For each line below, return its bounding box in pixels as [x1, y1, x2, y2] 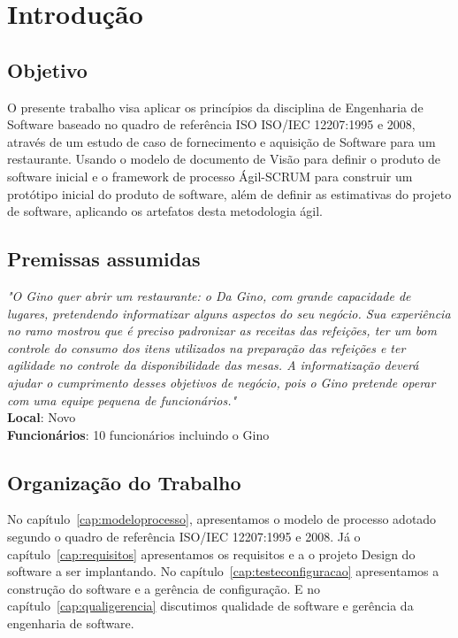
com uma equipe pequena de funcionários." [7, 390, 237, 409]
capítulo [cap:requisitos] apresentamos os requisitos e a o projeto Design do [7, 544, 416, 563]
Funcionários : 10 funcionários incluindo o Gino [7, 425, 270, 443]
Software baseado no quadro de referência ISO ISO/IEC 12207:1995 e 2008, [7, 115, 416, 134]
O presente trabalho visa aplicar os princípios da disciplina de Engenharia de [7, 97, 424, 116]
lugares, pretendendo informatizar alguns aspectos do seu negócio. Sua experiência [7, 304, 451, 322]
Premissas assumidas [7, 245, 201, 273]
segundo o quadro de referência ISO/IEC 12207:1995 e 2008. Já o [7, 527, 361, 546]
